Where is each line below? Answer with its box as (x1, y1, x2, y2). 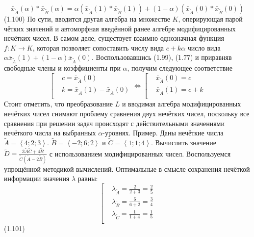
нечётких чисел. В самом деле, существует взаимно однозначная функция (4, 33, 224, 43)
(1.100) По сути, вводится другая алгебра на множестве (4, 14, 170, 24)
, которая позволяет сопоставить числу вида (32, 42, 164, 53)
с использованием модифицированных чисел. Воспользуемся (49, 148, 231, 158)
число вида (187, 42, 221, 53)
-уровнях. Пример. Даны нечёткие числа (102, 128, 224, 138)
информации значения (4, 173, 70, 184)
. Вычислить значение (151, 137, 216, 147)
